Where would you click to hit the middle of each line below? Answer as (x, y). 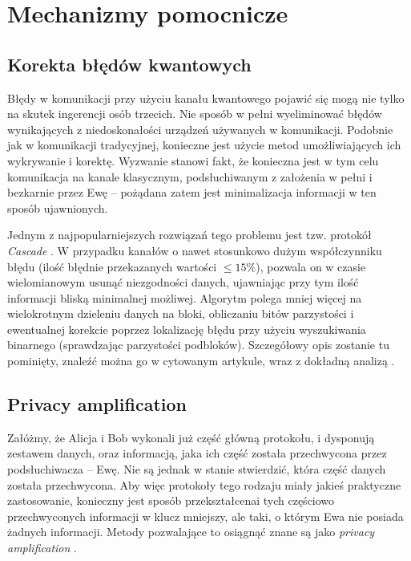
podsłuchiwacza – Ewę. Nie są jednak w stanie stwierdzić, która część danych (197, 469)
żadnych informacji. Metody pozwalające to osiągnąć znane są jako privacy (191, 532)
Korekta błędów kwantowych (129, 64)
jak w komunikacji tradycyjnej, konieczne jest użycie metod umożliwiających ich (204, 145)
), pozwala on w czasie (311, 266)
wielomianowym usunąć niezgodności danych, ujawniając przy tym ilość (183, 282)
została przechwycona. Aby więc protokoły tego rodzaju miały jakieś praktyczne (204, 484)
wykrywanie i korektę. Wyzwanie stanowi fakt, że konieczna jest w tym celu (193, 160)
